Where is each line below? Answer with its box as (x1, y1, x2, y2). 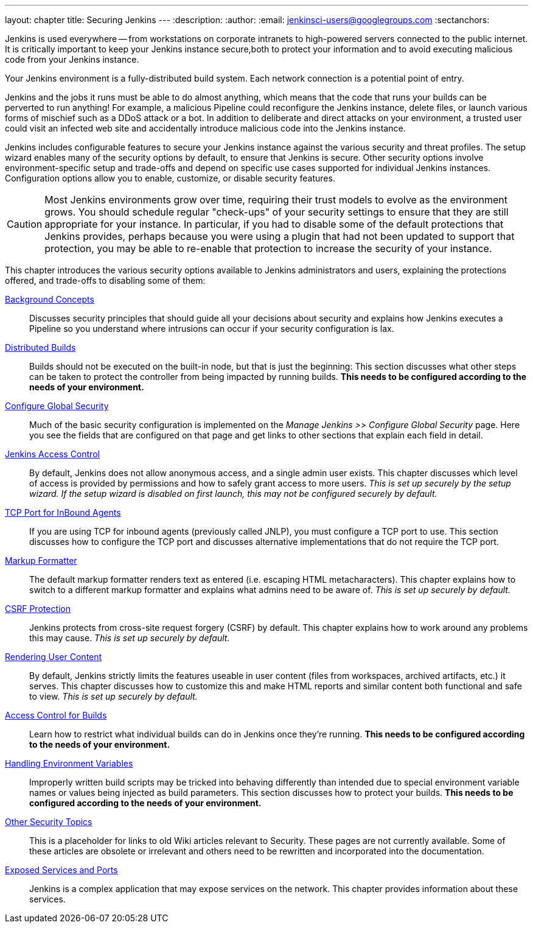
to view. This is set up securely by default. (29, 691, 198, 701)
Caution (7, 218, 43, 230)
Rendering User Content (5, 652, 102, 662)
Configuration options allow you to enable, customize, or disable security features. (5, 173, 335, 183)
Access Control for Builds (5, 710, 107, 720)
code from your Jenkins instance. (5, 54, 139, 65)
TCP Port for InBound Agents (5, 507, 121, 518)
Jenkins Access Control (5, 449, 100, 459)
